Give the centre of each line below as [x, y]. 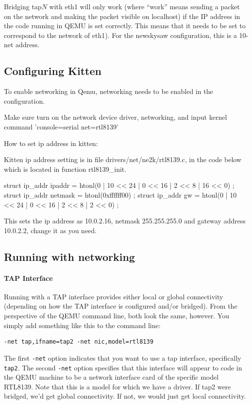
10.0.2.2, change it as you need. [50, 230]
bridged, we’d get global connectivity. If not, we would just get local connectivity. [125, 396]
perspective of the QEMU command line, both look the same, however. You [117, 316]
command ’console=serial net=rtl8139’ [61, 126]
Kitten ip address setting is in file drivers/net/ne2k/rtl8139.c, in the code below [123, 159]
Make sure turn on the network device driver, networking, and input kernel [116, 117]
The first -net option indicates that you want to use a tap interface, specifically [123, 358]
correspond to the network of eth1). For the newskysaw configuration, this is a [120, 35]
